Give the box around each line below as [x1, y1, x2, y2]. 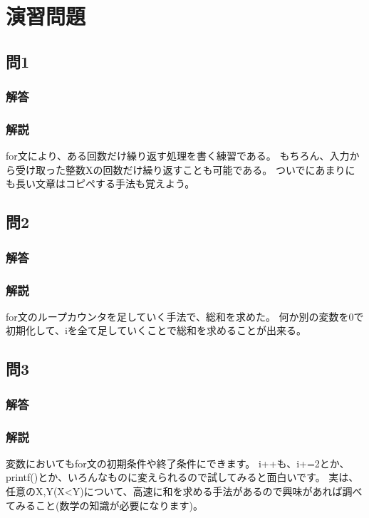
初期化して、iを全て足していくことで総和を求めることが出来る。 [6, 323, 306, 338]
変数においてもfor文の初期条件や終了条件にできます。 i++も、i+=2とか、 [6, 455, 350, 470]
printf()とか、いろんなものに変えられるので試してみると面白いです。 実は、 [6, 470, 359, 485]
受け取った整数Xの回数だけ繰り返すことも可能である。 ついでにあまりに [15, 162, 355, 177]
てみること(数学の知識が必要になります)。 [6, 497, 203, 512]
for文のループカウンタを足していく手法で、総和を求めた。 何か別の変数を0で [6, 309, 364, 323]
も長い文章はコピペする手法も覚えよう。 [6, 176, 195, 191]
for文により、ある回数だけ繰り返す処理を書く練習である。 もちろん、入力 [6, 148, 350, 163]
